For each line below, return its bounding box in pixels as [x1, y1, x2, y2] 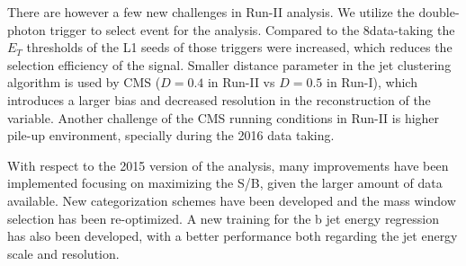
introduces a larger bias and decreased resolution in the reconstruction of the [7, 90, 431, 109]
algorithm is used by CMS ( [7, 73, 161, 92]
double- [418, 3, 460, 21]
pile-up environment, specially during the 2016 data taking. [7, 126, 335, 145]
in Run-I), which [327, 73, 417, 92]
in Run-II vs [207, 73, 275, 92]
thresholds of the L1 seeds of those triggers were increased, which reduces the [26, 38, 453, 57]
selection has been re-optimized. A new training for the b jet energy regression [7, 208, 440, 227]
